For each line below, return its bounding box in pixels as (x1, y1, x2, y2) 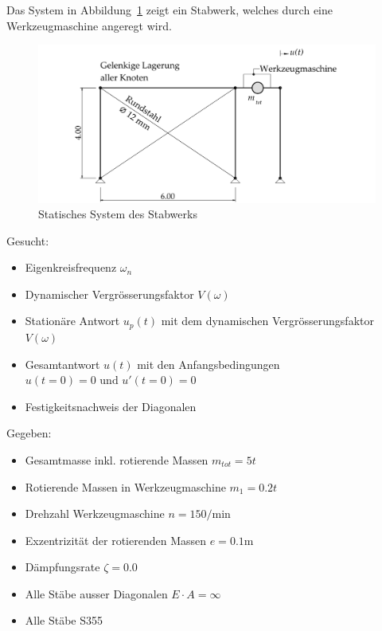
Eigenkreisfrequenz (25, 259, 117, 276)
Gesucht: (6, 232, 49, 249)
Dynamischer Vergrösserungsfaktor (25, 285, 194, 302)
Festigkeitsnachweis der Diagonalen (25, 398, 197, 414)
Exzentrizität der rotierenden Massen (25, 531, 207, 548)
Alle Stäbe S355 (25, 612, 103, 629)
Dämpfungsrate (25, 558, 100, 575)
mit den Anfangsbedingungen (137, 355, 280, 372)
